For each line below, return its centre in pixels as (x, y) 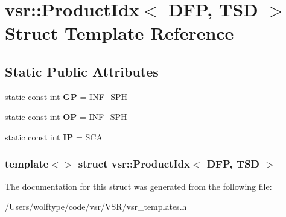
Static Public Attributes (82, 71)
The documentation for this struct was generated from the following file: (138, 186)
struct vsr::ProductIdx (134, 164)
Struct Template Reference (119, 33)
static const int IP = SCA (54, 137)
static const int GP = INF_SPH (66, 96)
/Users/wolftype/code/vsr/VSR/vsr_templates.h (96, 206)
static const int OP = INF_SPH (66, 117)
